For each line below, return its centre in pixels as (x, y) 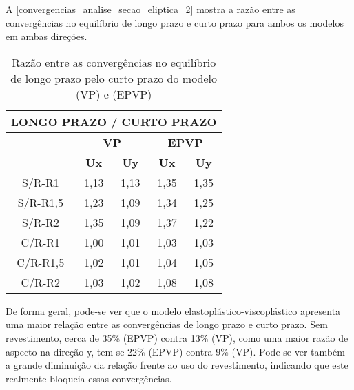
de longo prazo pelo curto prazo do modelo (114, 78)
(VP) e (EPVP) (114, 94)
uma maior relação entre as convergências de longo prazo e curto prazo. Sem (167, 324)
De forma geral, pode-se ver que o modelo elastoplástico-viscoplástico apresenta (173, 310)
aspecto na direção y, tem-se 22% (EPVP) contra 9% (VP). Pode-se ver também (175, 351)
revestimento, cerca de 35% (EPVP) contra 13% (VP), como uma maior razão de (177, 337)
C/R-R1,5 (41, 262)
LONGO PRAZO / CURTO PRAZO (114, 121)
